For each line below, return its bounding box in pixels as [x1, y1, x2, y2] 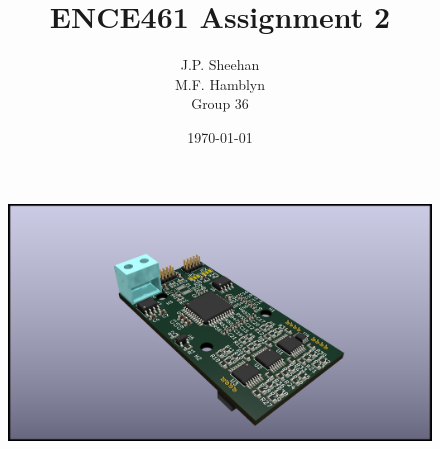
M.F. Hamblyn [174, 73, 266, 94]
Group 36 [191, 93, 249, 114]
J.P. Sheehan [180, 54, 260, 75]
